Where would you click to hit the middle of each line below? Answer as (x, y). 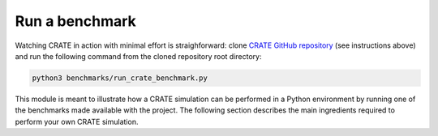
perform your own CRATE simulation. (77, 121)
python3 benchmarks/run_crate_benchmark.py (120, 78)
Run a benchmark (76, 21)
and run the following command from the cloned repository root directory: (138, 56)
